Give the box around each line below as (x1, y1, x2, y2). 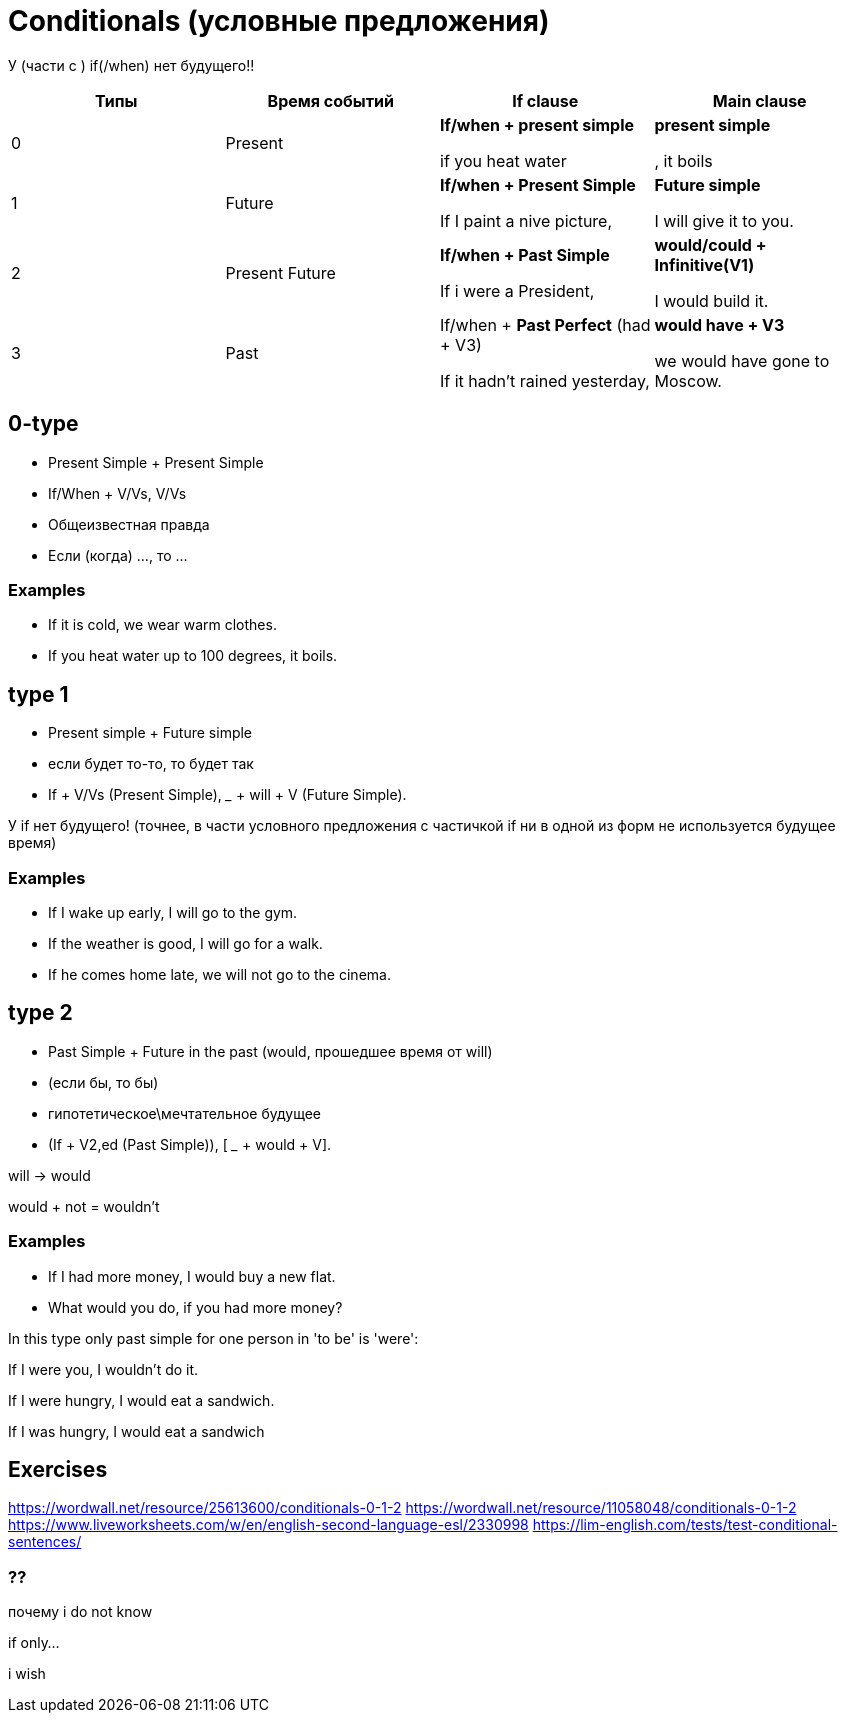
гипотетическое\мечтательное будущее (48, 1104, 321, 1122)
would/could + (654, 234, 767, 255)
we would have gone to (654, 350, 830, 371)
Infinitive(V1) (654, 254, 755, 275)
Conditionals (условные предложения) (8, 4, 550, 38)
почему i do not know (8, 1603, 153, 1621)
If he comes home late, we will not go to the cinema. (48, 965, 391, 983)
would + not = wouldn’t (8, 1197, 160, 1215)
